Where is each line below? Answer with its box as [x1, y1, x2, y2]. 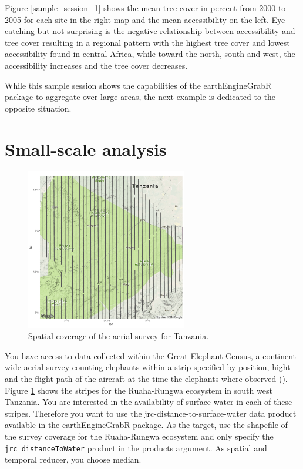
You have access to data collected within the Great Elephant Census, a [5, 349, 260, 361]
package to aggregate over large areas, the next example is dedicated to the [5, 91, 276, 103]
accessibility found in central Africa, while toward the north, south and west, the [5, 48, 295, 60]
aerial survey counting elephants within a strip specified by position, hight [23, 361, 291, 373]
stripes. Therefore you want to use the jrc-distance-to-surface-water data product [5, 407, 297, 419]
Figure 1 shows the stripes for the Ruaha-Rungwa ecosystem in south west [5, 384, 272, 396]
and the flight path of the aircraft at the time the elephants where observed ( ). [5, 372, 288, 384]
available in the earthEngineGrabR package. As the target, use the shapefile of [5, 418, 288, 431]
